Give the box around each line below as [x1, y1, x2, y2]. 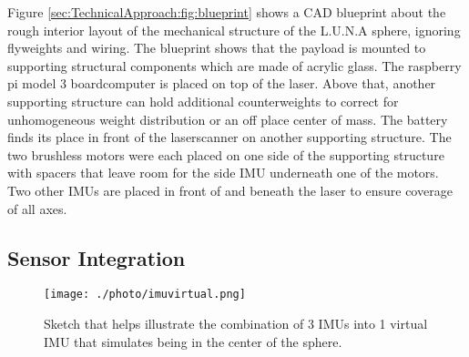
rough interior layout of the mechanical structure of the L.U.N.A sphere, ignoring [7, 20, 461, 39]
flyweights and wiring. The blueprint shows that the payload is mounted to [7, 38, 426, 57]
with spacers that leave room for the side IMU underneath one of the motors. [7, 163, 439, 182]
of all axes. [7, 199, 67, 218]
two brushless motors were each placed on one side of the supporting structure [7, 145, 444, 164]
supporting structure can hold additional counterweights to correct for [7, 91, 399, 110]
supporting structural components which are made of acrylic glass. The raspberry [7, 56, 462, 75]
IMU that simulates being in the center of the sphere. [44, 331, 342, 351]
